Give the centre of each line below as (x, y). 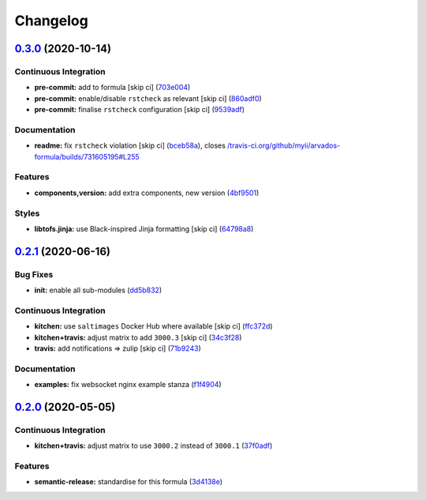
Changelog (51, 21)
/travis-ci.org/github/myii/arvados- (284, 145)
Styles (27, 213)
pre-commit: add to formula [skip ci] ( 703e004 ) (112, 88)
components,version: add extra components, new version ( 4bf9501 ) (147, 193)
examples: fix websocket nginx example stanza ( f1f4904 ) (128, 385)
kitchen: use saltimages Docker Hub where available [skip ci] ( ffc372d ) (153, 326)
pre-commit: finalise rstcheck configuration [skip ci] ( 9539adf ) (139, 110)
